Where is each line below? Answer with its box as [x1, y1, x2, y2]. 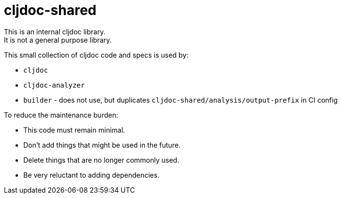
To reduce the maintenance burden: [4, 110, 119, 119]
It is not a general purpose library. [4, 35, 112, 44]
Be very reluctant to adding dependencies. [23, 170, 160, 179]
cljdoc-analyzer [23, 81, 85, 89]
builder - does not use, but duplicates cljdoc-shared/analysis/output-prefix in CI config [23, 95, 338, 104]
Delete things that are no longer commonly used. [23, 155, 179, 164]
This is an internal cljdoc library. [4, 27, 105, 36]
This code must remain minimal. [23, 125, 125, 134]
